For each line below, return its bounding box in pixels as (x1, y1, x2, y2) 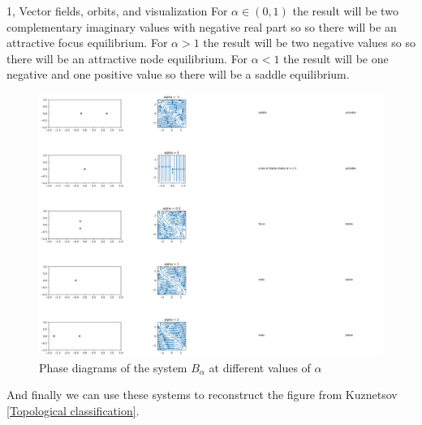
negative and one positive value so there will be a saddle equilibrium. (6, 66, 350, 83)
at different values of (209, 358, 311, 376)
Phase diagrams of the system (39, 358, 187, 376)
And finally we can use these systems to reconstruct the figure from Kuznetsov (6, 386, 398, 403)
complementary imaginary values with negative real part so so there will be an (6, 18, 397, 35)
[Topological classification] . (6, 401, 140, 419)
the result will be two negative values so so (203, 34, 416, 51)
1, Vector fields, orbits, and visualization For (6, 2, 228, 19)
